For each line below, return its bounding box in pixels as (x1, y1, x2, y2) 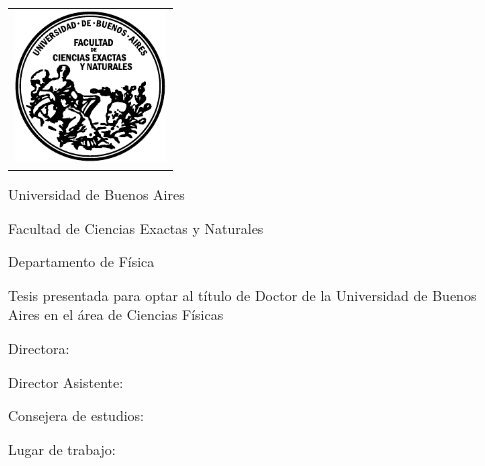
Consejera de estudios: (8, 405, 144, 426)
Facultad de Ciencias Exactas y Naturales (8, 217, 264, 238)
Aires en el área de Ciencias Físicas (8, 304, 224, 325)
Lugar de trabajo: (8, 438, 116, 459)
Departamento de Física (8, 251, 155, 272)
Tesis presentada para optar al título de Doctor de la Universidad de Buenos (8, 284, 477, 305)
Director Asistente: (8, 371, 124, 392)
